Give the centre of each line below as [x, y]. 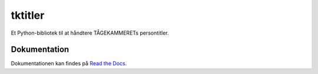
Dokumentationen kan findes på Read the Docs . [69, 63]
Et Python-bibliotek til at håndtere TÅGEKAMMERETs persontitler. [90, 33]
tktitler [28, 15]
